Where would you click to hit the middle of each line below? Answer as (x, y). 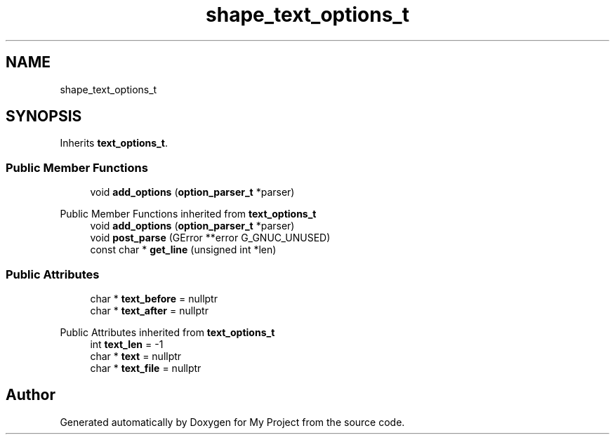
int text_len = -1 (127, 344)
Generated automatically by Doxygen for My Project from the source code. (232, 422)
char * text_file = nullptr (146, 368)
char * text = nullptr (136, 356)
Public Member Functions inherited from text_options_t (188, 214)
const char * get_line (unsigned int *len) (183, 250)
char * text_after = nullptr (149, 310)
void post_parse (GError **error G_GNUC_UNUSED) (210, 238)
